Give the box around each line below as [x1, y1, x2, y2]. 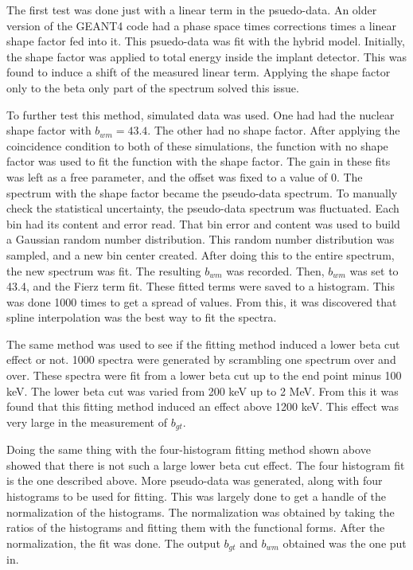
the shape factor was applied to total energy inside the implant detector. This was [6, 48, 407, 64]
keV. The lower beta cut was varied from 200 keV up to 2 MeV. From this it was [6, 382, 399, 399]
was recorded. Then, [226, 262, 325, 279]
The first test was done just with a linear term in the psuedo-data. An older [6, 2, 377, 18]
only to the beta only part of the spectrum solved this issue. [6, 79, 299, 96]
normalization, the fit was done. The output [6, 534, 220, 551]
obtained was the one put [282, 534, 407, 551]
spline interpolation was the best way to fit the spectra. [6, 309, 277, 326]
